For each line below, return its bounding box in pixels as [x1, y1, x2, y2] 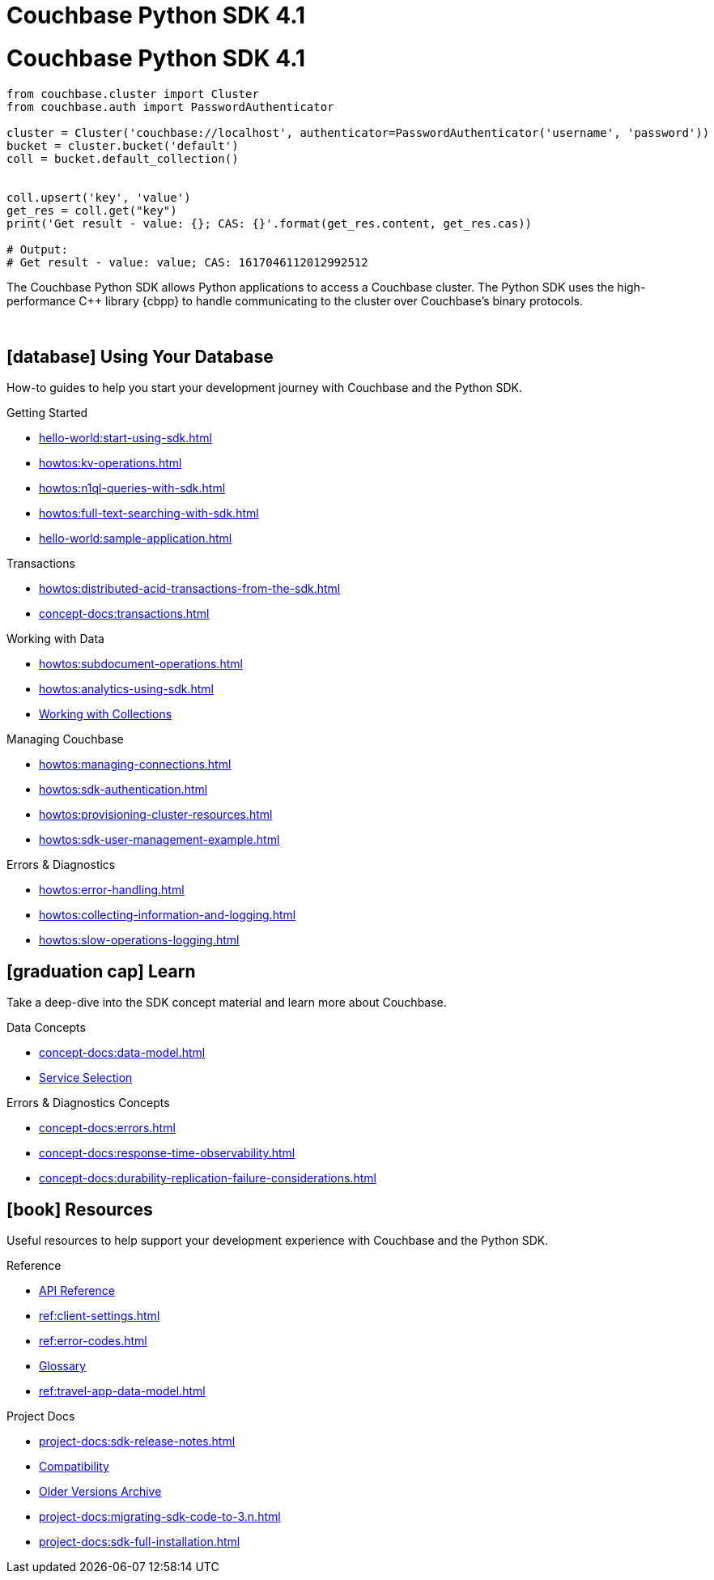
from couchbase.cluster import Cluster [6, 87, 259, 100]
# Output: [6, 242, 68, 256]
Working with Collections [39, 707, 172, 722]
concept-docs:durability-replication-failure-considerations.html [39, 1171, 376, 1186]
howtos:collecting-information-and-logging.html [39, 908, 296, 922]
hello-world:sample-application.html [39, 531, 232, 546]
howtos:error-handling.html [39, 883, 185, 897]
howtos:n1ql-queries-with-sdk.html [39, 481, 226, 496]
